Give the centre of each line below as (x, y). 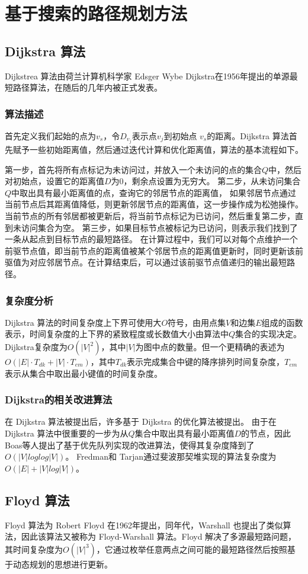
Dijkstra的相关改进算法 (59, 400)
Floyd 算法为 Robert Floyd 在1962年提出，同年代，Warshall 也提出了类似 (144, 525)
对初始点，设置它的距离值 (54, 181)
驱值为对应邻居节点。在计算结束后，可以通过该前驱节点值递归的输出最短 (146, 262)
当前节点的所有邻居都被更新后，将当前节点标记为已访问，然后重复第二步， (150, 216)
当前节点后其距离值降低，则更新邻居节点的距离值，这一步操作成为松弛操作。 (154, 204)
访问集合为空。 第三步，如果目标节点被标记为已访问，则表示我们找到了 (159, 227)
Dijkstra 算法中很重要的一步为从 (67, 433)
